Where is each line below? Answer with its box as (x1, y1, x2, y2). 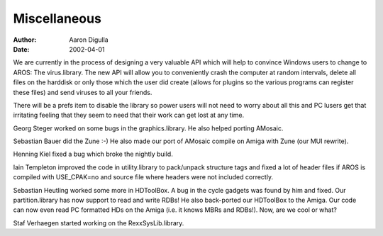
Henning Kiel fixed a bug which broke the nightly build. (13, 150, 173, 159)
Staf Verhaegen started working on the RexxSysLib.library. (13, 218, 184, 227)
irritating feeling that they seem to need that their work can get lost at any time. (13, 111, 245, 120)
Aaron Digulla (69, 35, 109, 44)
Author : (13, 35, 37, 44)
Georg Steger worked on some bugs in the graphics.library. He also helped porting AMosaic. (13, 124, 284, 133)
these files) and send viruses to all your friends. (13, 88, 152, 96)
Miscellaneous (13, 11, 102, 26)
